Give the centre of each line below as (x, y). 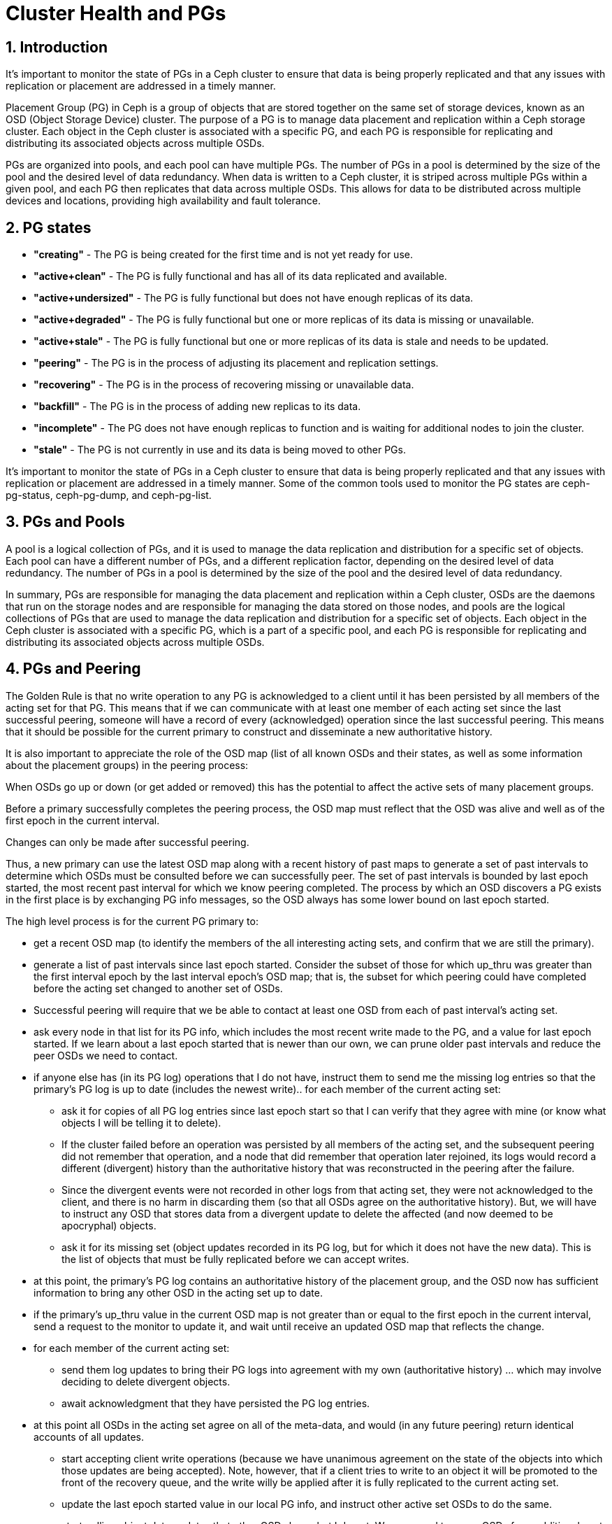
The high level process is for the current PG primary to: (132, 921)
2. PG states (49, 227)
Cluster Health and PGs (116, 13)
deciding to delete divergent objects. (146, 1381)
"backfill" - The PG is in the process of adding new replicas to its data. (197, 407)
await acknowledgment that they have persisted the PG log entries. (216, 1403)
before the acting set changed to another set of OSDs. (158, 988)
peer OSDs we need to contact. (106, 1055)
